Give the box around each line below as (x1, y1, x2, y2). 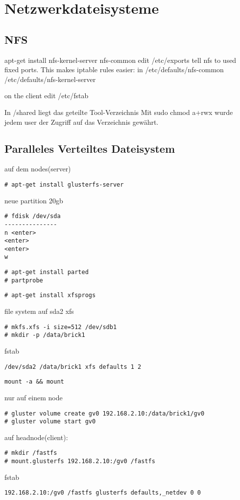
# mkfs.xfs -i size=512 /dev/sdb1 (4, 323, 117, 331)
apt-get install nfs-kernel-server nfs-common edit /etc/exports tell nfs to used (4, 55, 237, 65)
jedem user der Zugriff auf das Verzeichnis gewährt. (4, 116, 159, 127)
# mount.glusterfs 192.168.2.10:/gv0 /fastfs (4, 458, 155, 465)
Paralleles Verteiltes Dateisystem (4, 140, 175, 156)
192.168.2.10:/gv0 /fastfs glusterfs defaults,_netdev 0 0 (4, 489, 201, 497)
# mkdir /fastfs (4, 449, 57, 457)
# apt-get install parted (4, 269, 89, 276)
